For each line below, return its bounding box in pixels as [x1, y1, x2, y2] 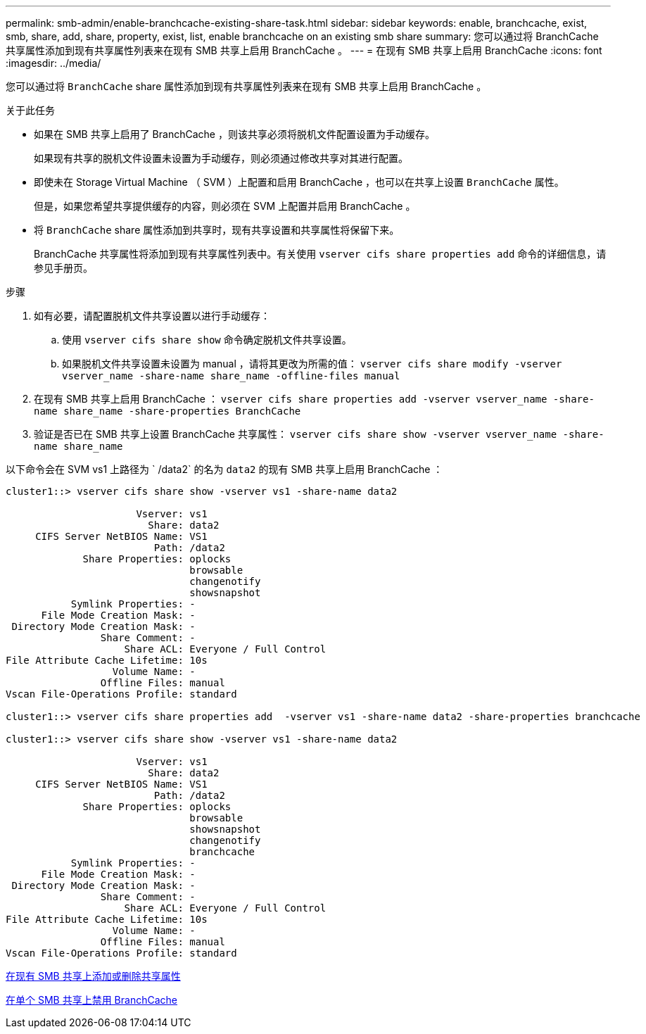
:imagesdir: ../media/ [6, 57, 101, 69]
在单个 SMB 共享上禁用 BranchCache [6, 994, 177, 1006]
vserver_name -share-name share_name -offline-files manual [62, 370, 400, 382]
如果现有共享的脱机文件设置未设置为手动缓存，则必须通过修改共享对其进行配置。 [34, 152, 408, 164]
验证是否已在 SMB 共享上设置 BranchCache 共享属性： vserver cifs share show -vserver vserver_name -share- [34, 428, 604, 440]
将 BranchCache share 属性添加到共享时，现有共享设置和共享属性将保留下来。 [34, 224, 400, 236]
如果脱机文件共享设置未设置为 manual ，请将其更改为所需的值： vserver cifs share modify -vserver [62, 358, 562, 370]
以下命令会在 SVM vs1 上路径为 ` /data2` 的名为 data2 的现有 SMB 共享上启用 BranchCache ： [6, 463, 443, 475]
